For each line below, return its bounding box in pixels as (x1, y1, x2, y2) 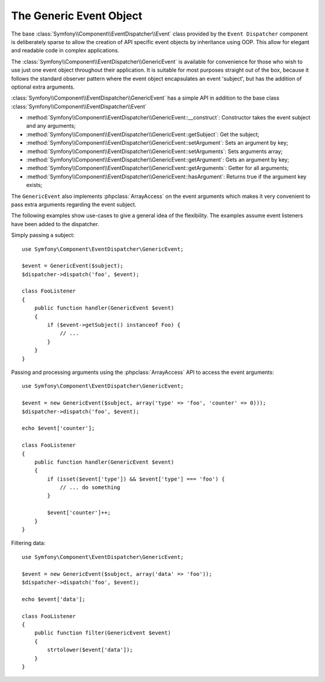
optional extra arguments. (11, 83, 75, 90)
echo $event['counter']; (22, 425, 95, 432)
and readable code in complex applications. (11, 47, 120, 54)
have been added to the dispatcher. (11, 220, 99, 227)
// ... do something (60, 484, 120, 491)
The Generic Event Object (11, 9, 143, 22)
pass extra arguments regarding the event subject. (11, 201, 137, 208)
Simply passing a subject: (11, 232, 75, 239)
